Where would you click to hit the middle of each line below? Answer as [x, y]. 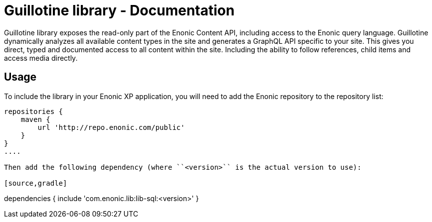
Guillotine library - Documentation [119, 10]
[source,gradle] [36, 183]
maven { [35, 119]
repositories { [34, 111]
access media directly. [41, 58]
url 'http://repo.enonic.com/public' [111, 127]
